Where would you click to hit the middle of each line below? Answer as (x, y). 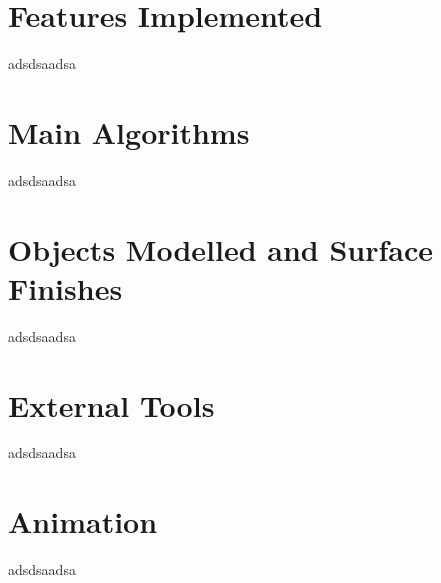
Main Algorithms (129, 131)
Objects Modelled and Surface (221, 248)
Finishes (65, 287)
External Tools (111, 404)
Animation (83, 521)
